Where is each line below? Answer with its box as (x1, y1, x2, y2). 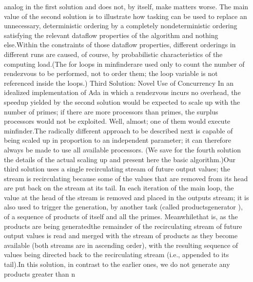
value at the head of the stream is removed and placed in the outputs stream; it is (4, 192, 249, 202)
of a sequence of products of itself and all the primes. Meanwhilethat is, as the (4, 211, 238, 222)
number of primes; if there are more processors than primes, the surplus (4, 106, 218, 116)
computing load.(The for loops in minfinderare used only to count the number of (4, 58, 245, 69)
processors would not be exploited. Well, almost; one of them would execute (4, 116, 231, 126)
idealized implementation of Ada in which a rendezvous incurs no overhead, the (4, 87, 241, 97)
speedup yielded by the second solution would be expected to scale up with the (4, 96, 240, 107)
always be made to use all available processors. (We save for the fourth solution (4, 144, 241, 154)
